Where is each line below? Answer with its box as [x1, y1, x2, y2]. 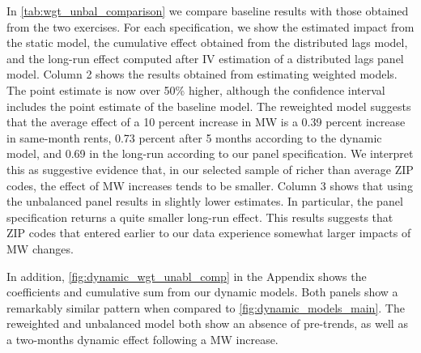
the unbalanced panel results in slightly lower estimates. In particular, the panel [6, 193, 403, 210]
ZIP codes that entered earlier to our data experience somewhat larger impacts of [6, 224, 411, 241]
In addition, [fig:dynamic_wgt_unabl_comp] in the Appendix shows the [6, 267, 367, 284]
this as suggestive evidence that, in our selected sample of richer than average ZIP [6, 160, 414, 177]
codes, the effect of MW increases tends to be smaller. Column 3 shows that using [6, 176, 413, 194]
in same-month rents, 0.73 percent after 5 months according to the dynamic [6, 129, 382, 146]
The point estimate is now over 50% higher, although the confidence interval [6, 81, 385, 98]
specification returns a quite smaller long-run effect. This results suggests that [6, 208, 393, 225]
